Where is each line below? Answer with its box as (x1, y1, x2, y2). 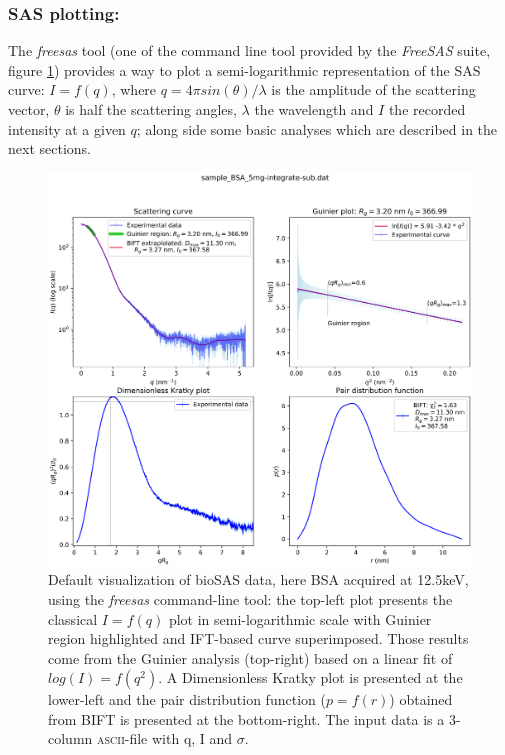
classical (48, 608, 98, 629)
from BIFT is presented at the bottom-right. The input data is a (48, 708, 445, 729)
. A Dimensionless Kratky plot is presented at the (158, 667, 463, 688)
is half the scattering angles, (65, 99, 237, 119)
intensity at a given (8, 118, 126, 139)
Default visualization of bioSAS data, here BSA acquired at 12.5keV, (48, 569, 469, 590)
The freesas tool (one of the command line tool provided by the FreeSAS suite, (8, 40, 491, 61)
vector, (8, 99, 50, 119)
